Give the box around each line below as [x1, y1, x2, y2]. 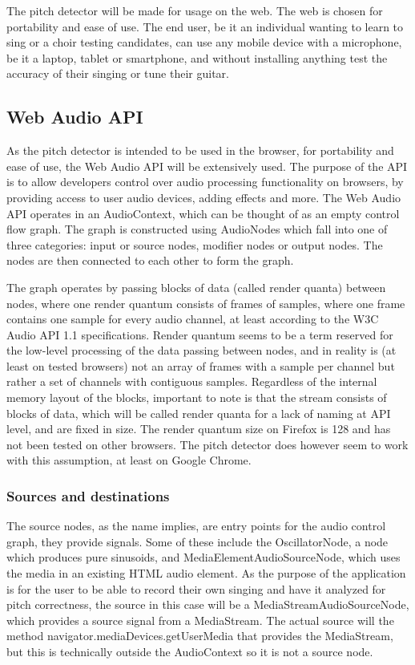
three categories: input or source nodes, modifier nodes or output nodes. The [6, 236, 383, 253]
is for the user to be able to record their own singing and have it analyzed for [6, 580, 386, 597]
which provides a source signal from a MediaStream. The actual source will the [6, 611, 394, 628]
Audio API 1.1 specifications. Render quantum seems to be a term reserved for [6, 326, 393, 343]
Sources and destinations [6, 485, 170, 505]
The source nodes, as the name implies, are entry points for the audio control [6, 517, 386, 534]
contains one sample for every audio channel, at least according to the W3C [6, 310, 379, 327]
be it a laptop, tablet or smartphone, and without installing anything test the [6, 49, 388, 66]
